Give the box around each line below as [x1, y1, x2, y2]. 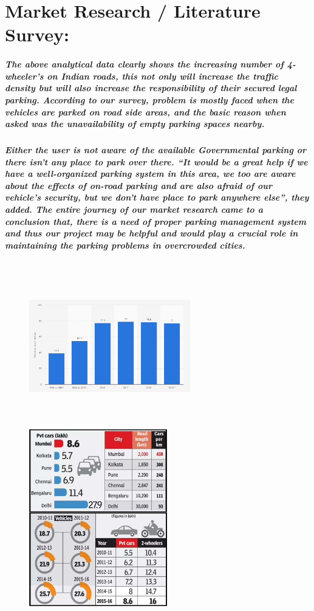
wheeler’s [5, 69, 44, 82]
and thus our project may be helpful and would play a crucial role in [5, 227, 298, 240]
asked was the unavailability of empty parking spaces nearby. [5, 117, 265, 130]
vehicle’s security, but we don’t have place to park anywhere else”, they [5, 191, 309, 204]
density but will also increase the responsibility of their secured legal [5, 81, 297, 94]
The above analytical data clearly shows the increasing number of [5, 58, 284, 71]
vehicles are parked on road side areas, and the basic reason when [5, 105, 286, 118]
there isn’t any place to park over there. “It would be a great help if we [5, 155, 308, 168]
